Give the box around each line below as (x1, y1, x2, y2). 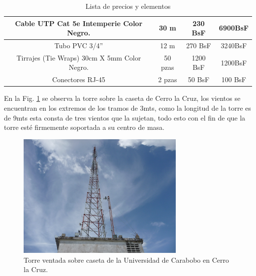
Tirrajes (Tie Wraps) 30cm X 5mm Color (16, 52, 141, 62)
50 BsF (188, 74, 210, 85)
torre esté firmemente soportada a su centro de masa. (4, 122, 164, 132)
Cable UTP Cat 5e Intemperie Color (15, 18, 143, 28)
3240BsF (221, 40, 247, 51)
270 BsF (186, 40, 211, 51)
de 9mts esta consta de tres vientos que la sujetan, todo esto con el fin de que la (4, 112, 246, 123)
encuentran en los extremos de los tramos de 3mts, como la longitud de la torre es (4, 103, 251, 113)
